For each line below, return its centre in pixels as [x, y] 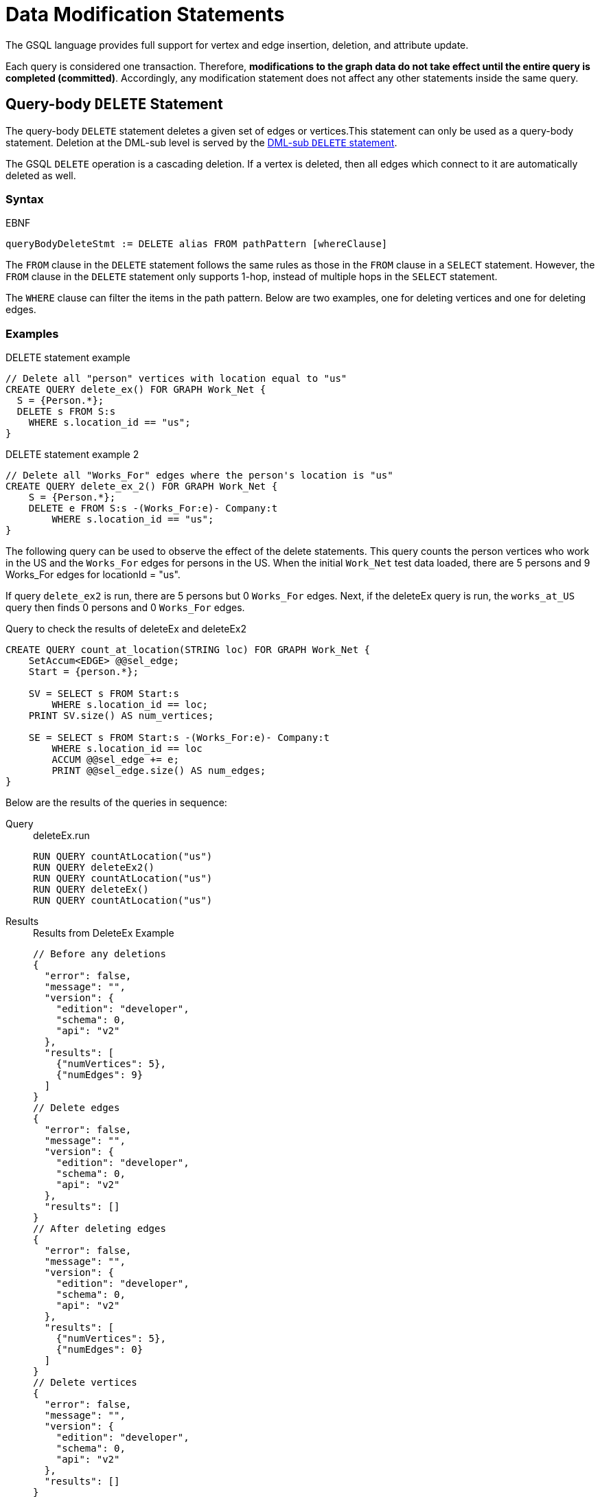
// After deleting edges [100, 1229]
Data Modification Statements [145, 14]
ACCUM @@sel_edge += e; [115, 760]
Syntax [25, 199]
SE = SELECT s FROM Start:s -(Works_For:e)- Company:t [179, 738]
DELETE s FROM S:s [66, 412]
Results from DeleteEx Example [104, 933]
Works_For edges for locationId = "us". [93, 575]
